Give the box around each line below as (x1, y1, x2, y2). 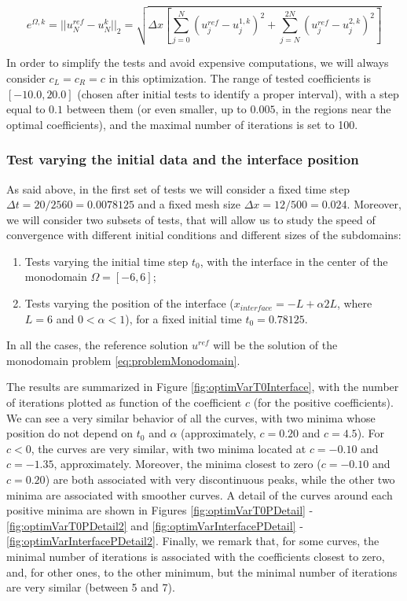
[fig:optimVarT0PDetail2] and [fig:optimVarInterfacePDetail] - (6, 517, 303, 533)
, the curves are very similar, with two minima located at (31, 440, 306, 456)
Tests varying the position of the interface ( (24, 295, 234, 312)
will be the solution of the (213, 337, 338, 353)
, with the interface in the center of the (200, 253, 388, 269)
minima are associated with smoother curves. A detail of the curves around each (6, 486, 393, 503)
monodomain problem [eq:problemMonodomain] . (6, 352, 240, 368)
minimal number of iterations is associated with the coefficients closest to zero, (6, 548, 385, 564)
